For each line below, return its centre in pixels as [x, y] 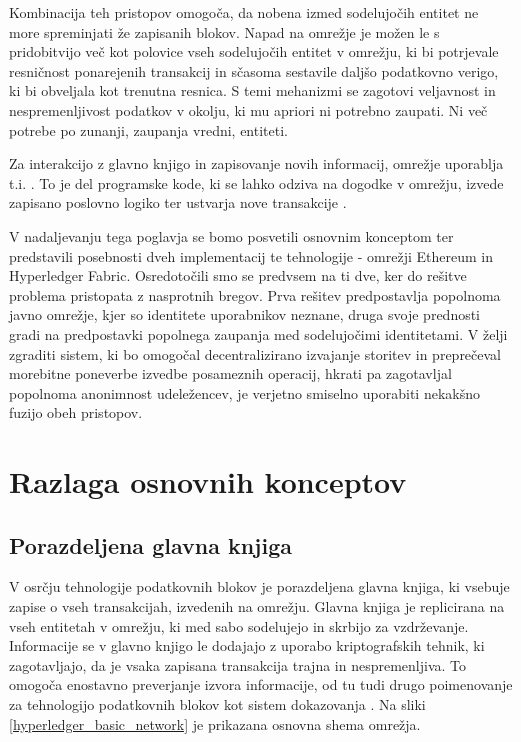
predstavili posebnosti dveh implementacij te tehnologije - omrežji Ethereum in [251, 255]
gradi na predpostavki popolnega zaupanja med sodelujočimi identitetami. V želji [258, 333]
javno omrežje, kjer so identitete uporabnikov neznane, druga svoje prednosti [245, 314]
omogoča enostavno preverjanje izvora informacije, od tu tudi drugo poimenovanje [261, 684]
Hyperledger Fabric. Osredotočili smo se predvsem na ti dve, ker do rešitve [238, 275]
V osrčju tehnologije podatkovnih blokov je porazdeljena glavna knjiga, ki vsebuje [259, 586]
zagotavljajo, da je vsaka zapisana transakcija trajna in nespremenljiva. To [238, 664]
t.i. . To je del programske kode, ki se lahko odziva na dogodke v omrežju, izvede [256, 182]
